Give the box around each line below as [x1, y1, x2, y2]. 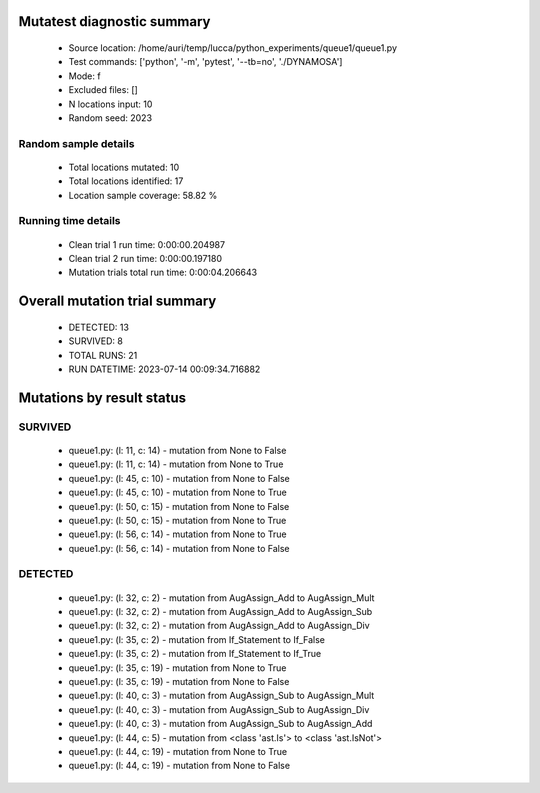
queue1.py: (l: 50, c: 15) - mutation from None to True [68, 514, 287, 526]
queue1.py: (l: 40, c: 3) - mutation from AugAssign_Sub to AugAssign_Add [68, 718, 373, 730]
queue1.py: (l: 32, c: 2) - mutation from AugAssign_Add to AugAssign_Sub [68, 606, 373, 618]
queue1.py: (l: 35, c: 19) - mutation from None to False [68, 676, 290, 688]
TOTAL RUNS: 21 [68, 349, 138, 361]
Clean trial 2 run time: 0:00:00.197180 [68, 253, 223, 265]
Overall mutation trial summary [18, 293, 217, 310]
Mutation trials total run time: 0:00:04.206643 [68, 266, 258, 279]
